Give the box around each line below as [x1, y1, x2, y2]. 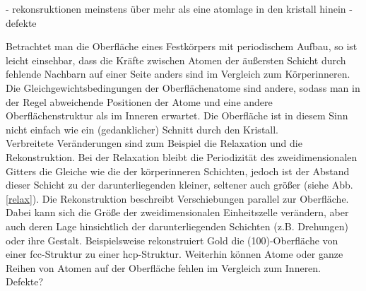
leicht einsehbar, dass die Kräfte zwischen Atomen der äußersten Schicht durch [6, 52, 346, 67]
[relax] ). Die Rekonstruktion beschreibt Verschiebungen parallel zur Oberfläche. [6, 191, 349, 206]
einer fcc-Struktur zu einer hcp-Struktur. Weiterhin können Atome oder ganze [6, 247, 343, 261]
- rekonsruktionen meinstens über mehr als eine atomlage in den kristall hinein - [6, 1, 353, 16]
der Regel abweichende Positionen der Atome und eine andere [6, 94, 273, 109]
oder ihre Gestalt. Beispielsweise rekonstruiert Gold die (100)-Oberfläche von [6, 232, 338, 247]
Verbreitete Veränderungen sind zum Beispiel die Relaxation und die [6, 136, 302, 150]
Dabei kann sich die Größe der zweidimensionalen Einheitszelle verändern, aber [6, 205, 349, 220]
